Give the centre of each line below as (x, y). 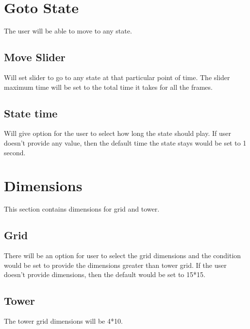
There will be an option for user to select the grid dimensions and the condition (123, 255)
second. (15, 152)
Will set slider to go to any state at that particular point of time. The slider (117, 77)
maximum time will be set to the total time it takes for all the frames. (108, 87)
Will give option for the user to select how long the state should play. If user (117, 133)
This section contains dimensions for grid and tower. (82, 209)
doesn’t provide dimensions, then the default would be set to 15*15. (105, 274)
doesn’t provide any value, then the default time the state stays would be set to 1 (125, 142)
